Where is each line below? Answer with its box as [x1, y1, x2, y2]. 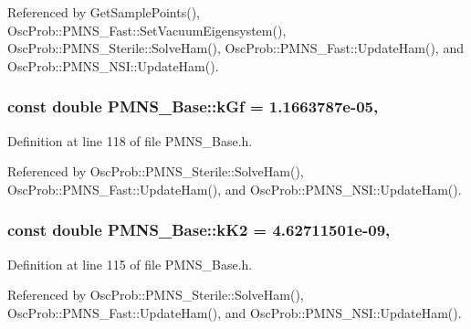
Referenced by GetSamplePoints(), [7, 3, 200, 21]
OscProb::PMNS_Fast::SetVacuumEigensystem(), [7, 20, 287, 39]
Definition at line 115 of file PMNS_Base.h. [7, 254, 253, 273]
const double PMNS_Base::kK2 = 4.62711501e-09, [7, 218, 391, 241]
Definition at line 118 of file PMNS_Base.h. [7, 131, 253, 150]
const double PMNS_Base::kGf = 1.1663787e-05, [7, 95, 379, 118]
